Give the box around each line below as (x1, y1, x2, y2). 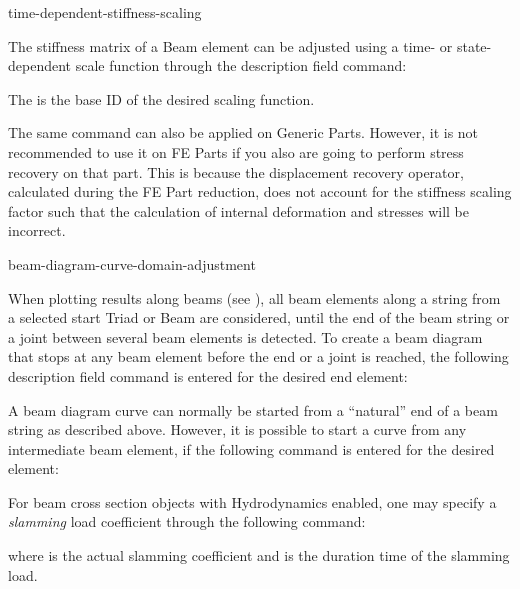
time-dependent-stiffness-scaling (8, 2, 202, 22)
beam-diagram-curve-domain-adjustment (8, 253, 256, 274)
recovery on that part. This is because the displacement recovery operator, (8, 161, 464, 182)
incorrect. (8, 220, 66, 241)
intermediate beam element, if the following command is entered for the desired (8, 438, 495, 459)
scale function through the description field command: (75, 55, 407, 76)
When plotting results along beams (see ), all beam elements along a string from (8, 287, 501, 308)
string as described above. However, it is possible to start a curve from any (8, 419, 467, 440)
